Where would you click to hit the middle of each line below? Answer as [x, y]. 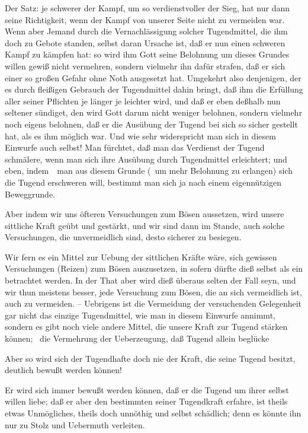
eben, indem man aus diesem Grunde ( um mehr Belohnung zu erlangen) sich [149, 171]
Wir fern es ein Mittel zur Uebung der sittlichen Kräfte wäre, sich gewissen [141, 257]
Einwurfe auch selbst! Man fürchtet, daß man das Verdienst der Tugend [135, 147]
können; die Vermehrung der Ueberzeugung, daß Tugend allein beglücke [137, 338]
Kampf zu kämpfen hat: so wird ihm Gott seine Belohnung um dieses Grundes [147, 54]
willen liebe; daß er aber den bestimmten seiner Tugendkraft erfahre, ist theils [146, 401]
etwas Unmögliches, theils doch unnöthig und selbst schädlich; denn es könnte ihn [153, 413]
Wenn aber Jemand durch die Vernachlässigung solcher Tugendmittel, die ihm [146, 31]
